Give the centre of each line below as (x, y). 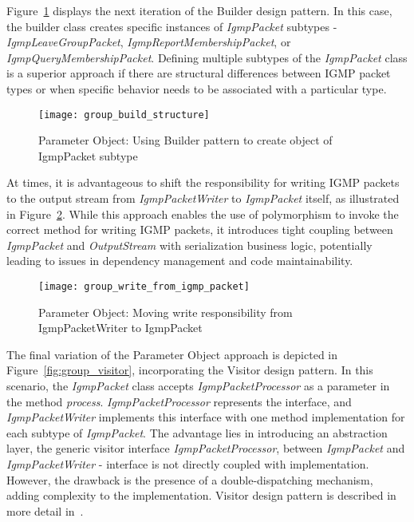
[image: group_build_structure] (124, 115)
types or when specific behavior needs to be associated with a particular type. (197, 88)
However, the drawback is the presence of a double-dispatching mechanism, (190, 479)
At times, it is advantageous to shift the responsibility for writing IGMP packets (203, 182)
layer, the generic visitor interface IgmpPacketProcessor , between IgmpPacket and (206, 448)
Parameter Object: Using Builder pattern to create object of (185, 140)
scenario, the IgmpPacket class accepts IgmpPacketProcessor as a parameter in (198, 386)
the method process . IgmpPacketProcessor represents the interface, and (179, 401)
